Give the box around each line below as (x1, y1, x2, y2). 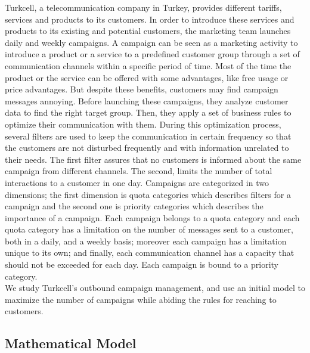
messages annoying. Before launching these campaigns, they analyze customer (5, 94, 289, 107)
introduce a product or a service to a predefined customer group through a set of (5, 48, 300, 60)
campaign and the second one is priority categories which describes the (5, 200, 263, 212)
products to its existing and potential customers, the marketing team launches (5, 24, 291, 37)
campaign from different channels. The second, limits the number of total (5, 165, 272, 177)
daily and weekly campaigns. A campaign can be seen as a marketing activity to (5, 36, 298, 48)
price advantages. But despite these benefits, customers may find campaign (5, 83, 278, 95)
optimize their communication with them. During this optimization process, (5, 117, 281, 130)
